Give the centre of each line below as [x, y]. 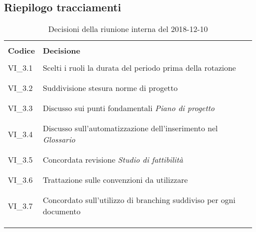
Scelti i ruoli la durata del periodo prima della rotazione [139, 68]
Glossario [59, 140]
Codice [21, 51]
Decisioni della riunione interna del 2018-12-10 [128, 29]
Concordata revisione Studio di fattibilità [113, 160]
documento [62, 211]
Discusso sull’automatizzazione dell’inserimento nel [130, 128]
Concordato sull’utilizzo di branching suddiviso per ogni [139, 200]
